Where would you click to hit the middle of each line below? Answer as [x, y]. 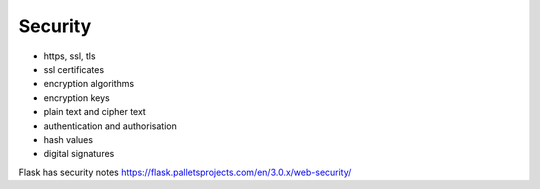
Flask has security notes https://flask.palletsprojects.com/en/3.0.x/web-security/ [185, 172]
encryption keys [76, 97]
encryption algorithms [89, 84]
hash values [68, 139]
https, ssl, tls [69, 56]
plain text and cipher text [95, 112]
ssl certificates [74, 69]
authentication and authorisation [110, 126]
